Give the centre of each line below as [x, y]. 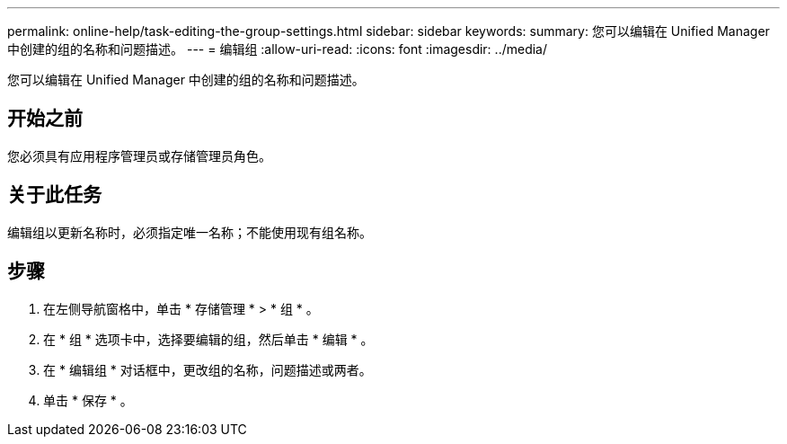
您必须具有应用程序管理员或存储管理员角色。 [139, 155]
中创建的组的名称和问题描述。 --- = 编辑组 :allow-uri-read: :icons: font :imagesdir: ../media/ [278, 49]
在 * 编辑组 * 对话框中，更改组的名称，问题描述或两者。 [208, 369]
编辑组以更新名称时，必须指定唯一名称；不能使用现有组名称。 [190, 232]
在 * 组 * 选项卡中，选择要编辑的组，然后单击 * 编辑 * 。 [208, 339]
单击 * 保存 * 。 [88, 400]
